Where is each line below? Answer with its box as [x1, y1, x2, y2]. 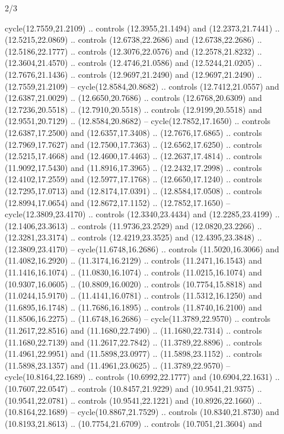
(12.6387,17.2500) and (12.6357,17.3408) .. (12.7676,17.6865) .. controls [5, 126, 262, 138]
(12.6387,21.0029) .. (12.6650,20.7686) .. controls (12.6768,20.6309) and [5, 91, 262, 104]
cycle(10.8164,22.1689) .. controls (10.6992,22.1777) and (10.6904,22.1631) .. [5, 370, 280, 383]
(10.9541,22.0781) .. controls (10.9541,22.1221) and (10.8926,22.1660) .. [5, 394, 262, 406]
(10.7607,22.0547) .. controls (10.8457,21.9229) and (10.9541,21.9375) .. [5, 382, 262, 394]
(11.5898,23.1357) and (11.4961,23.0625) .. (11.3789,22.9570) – [5, 359, 231, 371]
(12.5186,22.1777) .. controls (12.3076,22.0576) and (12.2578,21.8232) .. [5, 45, 262, 57]
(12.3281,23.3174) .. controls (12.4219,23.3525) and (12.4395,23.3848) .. [5, 231, 262, 243]
